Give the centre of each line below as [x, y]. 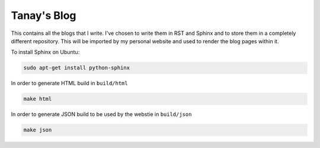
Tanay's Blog [44, 15]
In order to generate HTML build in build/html [69, 83]
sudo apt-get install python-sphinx [77, 68]
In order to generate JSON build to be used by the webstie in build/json [101, 114]
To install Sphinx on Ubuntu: [45, 52]
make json [38, 130]
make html [38, 99]
